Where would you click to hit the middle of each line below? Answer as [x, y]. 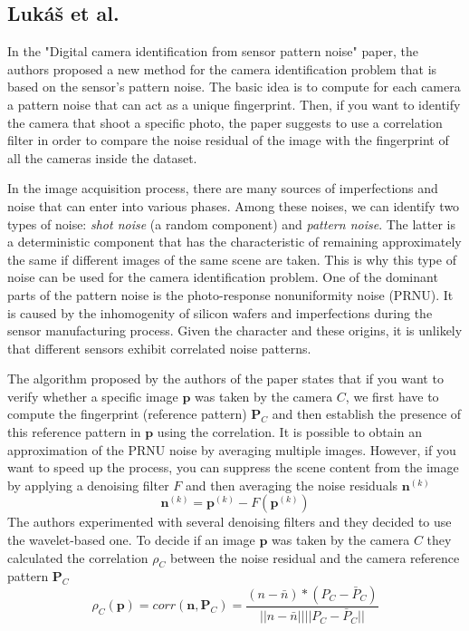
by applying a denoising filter [88, 485]
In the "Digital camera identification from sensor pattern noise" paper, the [213, 51]
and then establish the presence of [367, 414]
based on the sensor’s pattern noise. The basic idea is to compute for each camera [234, 87]
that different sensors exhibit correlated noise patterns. [159, 348]
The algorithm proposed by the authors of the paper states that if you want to [225, 379]
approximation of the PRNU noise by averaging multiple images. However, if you [232, 449]
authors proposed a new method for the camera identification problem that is [222, 68]
